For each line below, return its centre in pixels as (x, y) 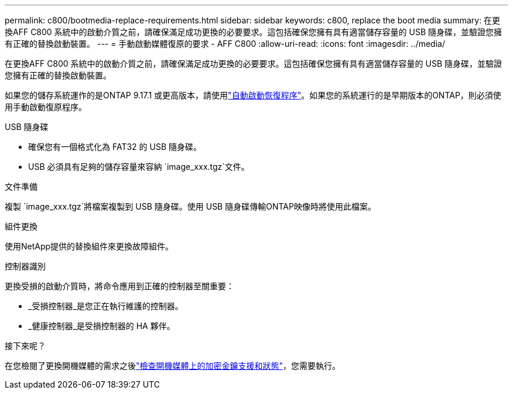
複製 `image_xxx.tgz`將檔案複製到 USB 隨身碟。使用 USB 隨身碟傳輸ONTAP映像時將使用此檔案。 (190, 206)
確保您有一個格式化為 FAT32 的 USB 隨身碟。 (115, 147)
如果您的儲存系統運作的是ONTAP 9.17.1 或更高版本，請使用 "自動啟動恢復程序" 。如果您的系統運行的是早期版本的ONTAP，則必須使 (253, 95)
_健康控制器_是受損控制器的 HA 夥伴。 (102, 326)
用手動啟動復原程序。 (46, 107)
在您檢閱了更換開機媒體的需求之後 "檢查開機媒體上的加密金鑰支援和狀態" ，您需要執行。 (173, 366)
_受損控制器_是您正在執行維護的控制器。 (106, 306)
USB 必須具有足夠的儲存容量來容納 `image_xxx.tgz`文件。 (139, 167)
